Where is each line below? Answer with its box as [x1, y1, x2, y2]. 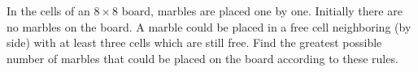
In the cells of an [7, 2, 90, 19]
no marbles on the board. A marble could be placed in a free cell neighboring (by [7, 18, 411, 35]
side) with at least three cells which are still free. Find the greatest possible [7, 34, 382, 51]
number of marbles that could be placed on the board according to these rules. [7, 49, 398, 66]
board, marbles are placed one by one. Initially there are [121, 2, 403, 19]
